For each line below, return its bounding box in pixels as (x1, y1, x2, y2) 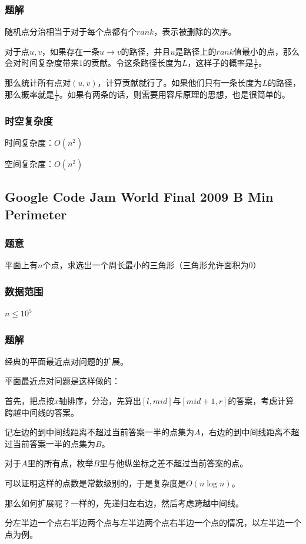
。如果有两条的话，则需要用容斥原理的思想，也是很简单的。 (59, 88, 290, 100)
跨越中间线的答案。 (5, 406, 79, 418)
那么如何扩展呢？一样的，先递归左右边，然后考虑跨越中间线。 (5, 496, 244, 509)
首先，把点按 (5, 395, 54, 407)
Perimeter (5, 205, 67, 223)
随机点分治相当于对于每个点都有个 (5, 25, 137, 38)
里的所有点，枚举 (27, 457, 94, 469)
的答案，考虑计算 (228, 395, 294, 407)
